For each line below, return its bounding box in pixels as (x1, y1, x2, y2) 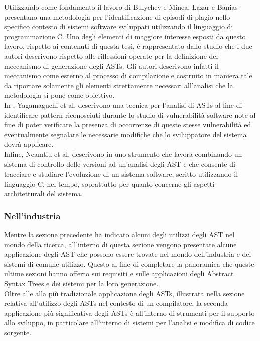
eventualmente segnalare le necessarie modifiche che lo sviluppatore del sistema (4, 129, 247, 139)
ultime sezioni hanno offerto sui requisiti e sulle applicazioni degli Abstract (4, 268, 234, 279)
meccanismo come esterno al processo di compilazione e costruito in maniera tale (4, 70, 252, 81)
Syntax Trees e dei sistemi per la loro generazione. (4, 278, 159, 289)
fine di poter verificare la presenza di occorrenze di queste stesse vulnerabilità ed (4, 119, 251, 130)
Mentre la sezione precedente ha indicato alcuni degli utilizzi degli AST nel (4, 229, 235, 240)
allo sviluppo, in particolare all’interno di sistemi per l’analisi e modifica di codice (4, 317, 255, 328)
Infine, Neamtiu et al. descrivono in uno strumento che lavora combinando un (4, 148, 242, 159)
